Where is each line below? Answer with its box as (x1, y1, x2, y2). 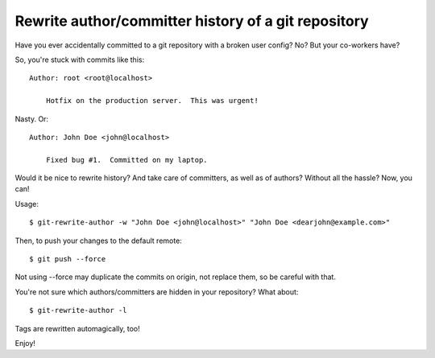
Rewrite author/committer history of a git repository (14, 12, 370, 30)
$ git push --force (29, 254, 106, 264)
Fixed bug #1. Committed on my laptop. (45, 155, 209, 164)
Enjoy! (14, 338, 36, 348)
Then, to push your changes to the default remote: (14, 236, 183, 245)
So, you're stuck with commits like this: (14, 55, 145, 64)
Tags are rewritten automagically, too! (14, 323, 140, 333)
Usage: (14, 199, 39, 208)
